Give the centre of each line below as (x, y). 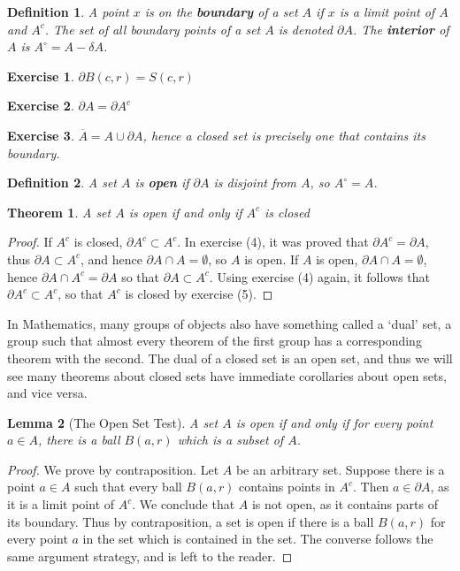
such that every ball (128, 487)
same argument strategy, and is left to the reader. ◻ (150, 556)
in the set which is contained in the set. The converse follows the (258, 539)
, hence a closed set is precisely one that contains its (284, 135)
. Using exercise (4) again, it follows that (319, 276)
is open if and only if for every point (334, 422)
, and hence (111, 259)
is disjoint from (255, 183)
